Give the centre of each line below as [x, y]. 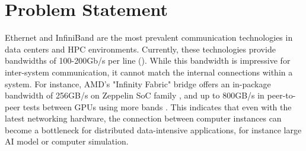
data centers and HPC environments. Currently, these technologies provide [140, 49]
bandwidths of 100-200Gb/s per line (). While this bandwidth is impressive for [148, 60]
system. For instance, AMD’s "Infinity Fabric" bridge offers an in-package [138, 83]
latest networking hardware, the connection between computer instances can [143, 118]
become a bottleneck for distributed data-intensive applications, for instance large [153, 129]
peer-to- [281, 95]
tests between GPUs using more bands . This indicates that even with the [157, 106]
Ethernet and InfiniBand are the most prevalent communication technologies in [149, 37]
